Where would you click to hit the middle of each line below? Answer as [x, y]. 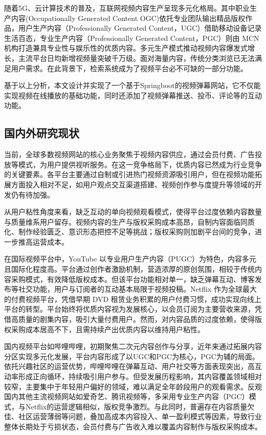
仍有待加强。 [32, 194]
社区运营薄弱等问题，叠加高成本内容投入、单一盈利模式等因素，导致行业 [140, 416]
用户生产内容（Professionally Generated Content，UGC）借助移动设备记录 [140, 28]
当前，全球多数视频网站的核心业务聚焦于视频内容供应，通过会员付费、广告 [129, 154]
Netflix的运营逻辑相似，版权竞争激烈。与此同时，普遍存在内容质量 [136, 406]
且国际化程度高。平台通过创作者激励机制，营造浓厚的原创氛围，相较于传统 [129, 269]
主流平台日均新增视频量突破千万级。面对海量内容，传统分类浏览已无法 [136, 58]
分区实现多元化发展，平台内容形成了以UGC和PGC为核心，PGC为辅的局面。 [132, 356]
